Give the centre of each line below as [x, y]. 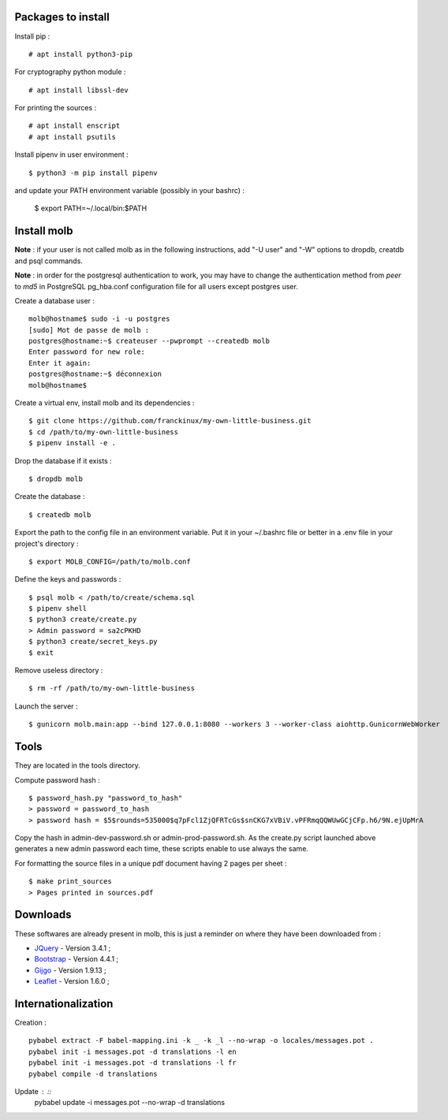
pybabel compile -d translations [93, 1073]
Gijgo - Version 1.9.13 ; [70, 970]
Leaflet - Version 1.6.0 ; [72, 981]
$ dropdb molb [56, 478]
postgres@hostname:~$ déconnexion [95, 374]
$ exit [41, 653]
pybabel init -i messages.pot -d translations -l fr [133, 1063]
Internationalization [64, 1004]
